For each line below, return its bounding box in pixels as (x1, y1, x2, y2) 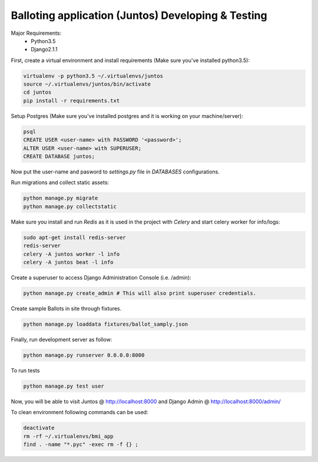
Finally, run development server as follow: (11, 336, 112, 343)
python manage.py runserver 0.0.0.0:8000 (23, 352, 145, 358)
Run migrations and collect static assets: (11, 179, 109, 186)
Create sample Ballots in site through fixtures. (11, 304, 122, 312)
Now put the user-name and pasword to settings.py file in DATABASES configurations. (11, 168, 220, 175)
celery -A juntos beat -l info (23, 258, 114, 266)
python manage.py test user (23, 382, 104, 389)
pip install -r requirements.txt (23, 97, 120, 104)
